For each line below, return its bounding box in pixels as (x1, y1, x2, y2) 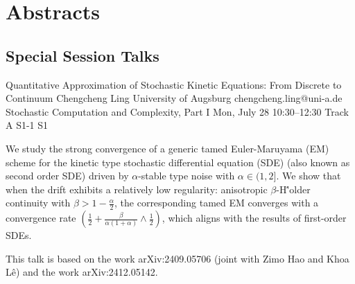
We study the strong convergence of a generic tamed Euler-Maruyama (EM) (6, 141, 329, 155)
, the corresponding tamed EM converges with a (114, 195, 319, 210)
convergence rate (6, 211, 76, 225)
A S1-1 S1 (6, 118, 49, 132)
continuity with (6, 195, 71, 210)
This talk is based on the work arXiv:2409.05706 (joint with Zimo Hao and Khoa (6, 251, 349, 265)
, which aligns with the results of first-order (162, 211, 347, 225)
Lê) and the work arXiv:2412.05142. (6, 265, 158, 279)
